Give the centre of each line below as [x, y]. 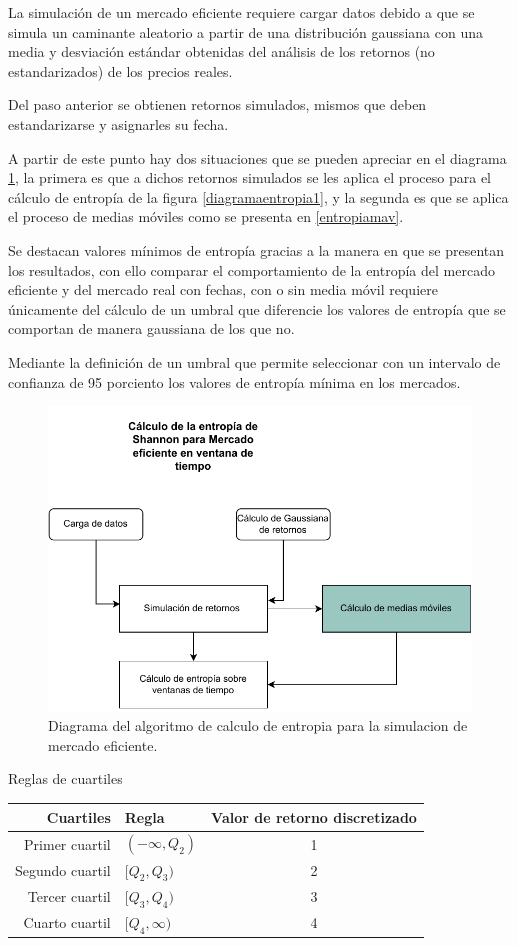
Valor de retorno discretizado [314, 816]
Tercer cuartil [69, 896]
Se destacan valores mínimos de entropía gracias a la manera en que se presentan [256, 249]
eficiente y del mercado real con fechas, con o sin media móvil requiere [223, 289]
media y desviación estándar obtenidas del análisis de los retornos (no [221, 51]
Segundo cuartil [63, 870]
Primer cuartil [67, 843]
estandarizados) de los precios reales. [120, 70]
